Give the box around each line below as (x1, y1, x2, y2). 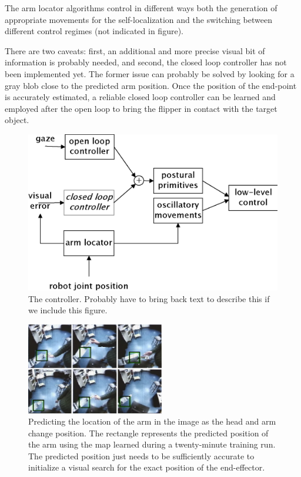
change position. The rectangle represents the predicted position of (28, 426, 269, 439)
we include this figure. (28, 304, 108, 316)
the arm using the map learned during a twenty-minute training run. (28, 438, 276, 450)
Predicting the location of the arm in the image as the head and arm (28, 415, 276, 428)
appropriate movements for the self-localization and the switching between (5, 13, 272, 25)
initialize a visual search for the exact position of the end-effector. (28, 461, 265, 473)
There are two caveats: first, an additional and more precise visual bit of (5, 44, 265, 57)
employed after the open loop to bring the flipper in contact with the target (5, 102, 277, 114)
